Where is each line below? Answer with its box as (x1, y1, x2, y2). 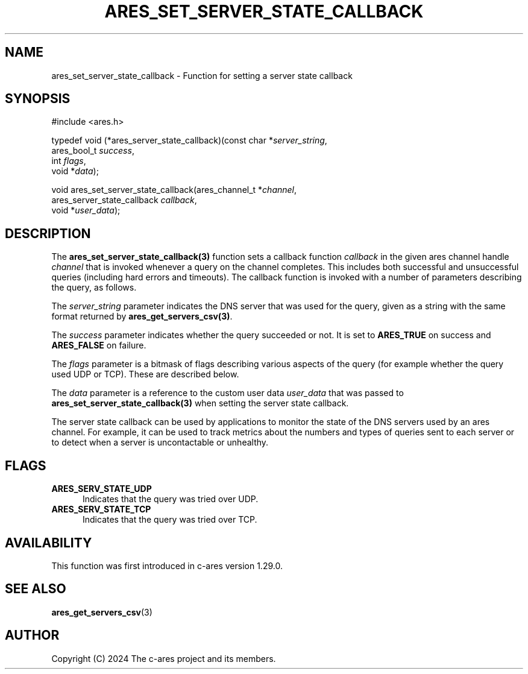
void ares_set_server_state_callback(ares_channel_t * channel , (51, 184, 297, 195)
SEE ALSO (5, 581, 66, 597)
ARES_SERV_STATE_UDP (51, 483, 152, 494)
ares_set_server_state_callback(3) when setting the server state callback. (51, 398, 349, 409)
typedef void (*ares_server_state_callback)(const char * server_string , (51, 135, 327, 146)
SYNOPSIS (5, 91, 71, 107)
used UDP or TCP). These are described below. (51, 369, 239, 380)
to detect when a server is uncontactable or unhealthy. (51, 437, 269, 448)
